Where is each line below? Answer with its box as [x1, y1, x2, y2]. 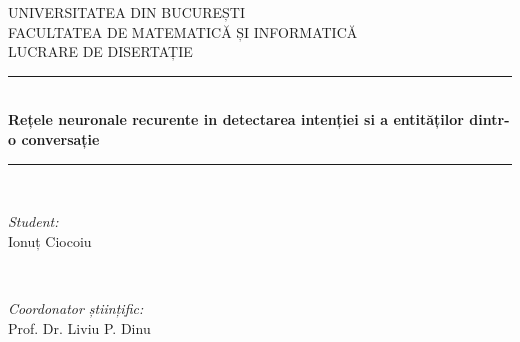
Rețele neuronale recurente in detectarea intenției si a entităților [8, 109, 464, 130]
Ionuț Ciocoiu [8, 230, 92, 251]
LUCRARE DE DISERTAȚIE [8, 41, 193, 62]
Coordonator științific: [8, 297, 144, 318]
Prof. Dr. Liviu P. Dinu [8, 317, 151, 338]
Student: [8, 211, 59, 232]
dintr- [469, 109, 510, 130]
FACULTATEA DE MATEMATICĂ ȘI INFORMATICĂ [8, 21, 358, 42]
